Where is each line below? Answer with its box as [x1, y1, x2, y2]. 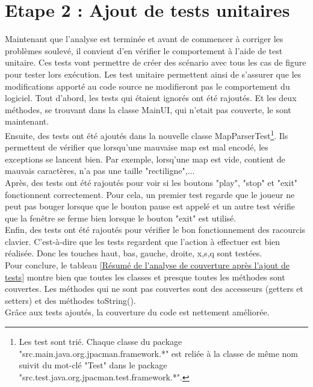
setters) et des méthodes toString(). [5, 294, 136, 306]
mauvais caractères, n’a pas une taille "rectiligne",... [5, 164, 195, 177]
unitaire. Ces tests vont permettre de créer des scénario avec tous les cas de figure [5, 56, 306, 69]
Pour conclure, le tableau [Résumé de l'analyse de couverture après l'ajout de [5, 259, 290, 271]
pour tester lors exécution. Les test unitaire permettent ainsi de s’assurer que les [5, 67, 302, 80]
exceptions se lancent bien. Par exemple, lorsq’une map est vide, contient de [5, 152, 285, 165]
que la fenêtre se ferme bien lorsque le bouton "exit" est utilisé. [5, 211, 237, 224]
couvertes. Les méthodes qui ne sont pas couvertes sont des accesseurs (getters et [5, 282, 303, 295]
